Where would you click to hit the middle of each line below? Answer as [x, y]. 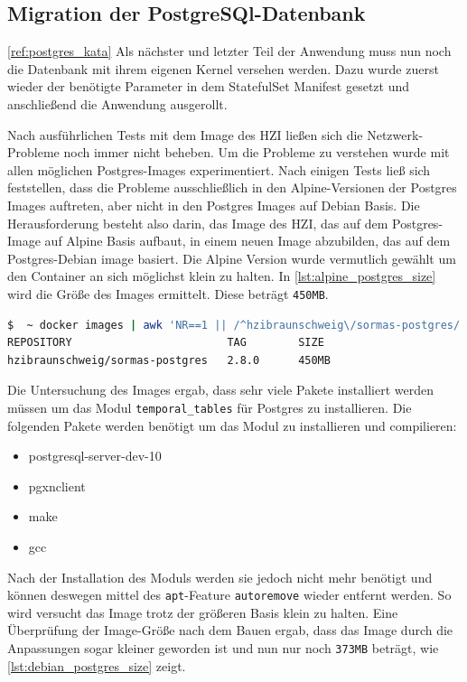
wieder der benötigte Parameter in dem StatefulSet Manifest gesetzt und [209, 86]
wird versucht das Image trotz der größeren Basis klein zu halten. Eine [203, 612]
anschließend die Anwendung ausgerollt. [117, 103]
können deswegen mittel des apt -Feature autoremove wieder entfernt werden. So [229, 595]
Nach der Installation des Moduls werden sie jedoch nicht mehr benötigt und [220, 577]
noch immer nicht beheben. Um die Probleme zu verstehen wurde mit [257, 152]
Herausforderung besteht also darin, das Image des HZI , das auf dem [198, 223]
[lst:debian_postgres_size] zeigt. [97, 665]
